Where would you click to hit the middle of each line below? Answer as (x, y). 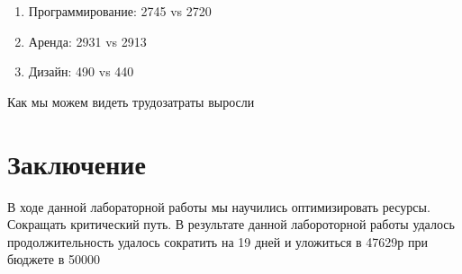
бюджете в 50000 (54, 259)
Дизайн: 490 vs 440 (81, 71)
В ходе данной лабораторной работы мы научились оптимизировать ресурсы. (219, 206)
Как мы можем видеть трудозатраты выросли (131, 101)
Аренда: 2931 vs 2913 (87, 41)
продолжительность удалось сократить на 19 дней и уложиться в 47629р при (218, 241)
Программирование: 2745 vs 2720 (120, 11)
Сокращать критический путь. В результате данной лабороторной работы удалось (231, 224)
